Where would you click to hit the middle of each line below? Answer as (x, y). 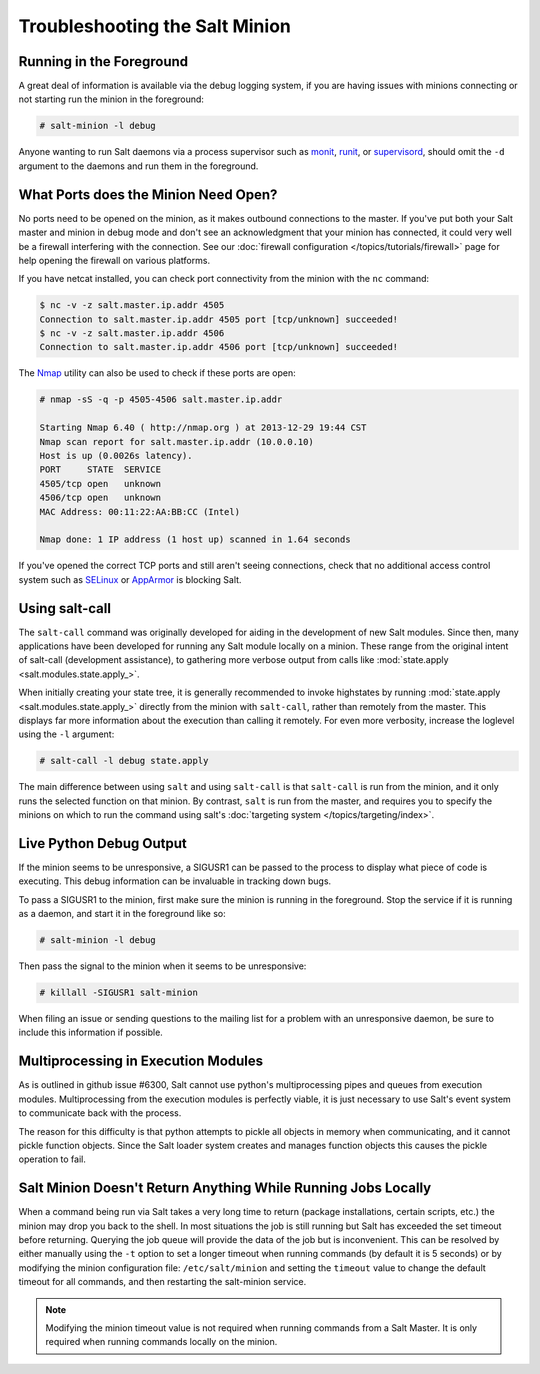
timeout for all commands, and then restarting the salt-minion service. (162, 1282)
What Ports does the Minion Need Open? (148, 194)
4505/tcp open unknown (100, 483)
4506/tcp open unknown (100, 498)
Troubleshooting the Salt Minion (155, 26)
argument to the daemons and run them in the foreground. (138, 166)
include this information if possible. (91, 1032)
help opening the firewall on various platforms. (114, 260)
